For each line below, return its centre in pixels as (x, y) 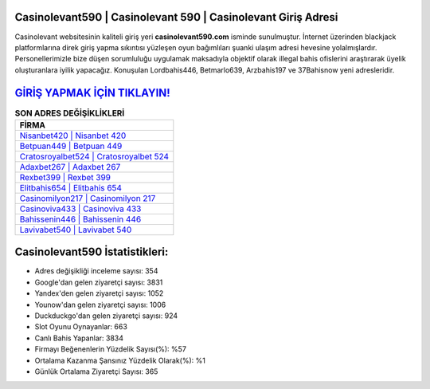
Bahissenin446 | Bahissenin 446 (80, 219)
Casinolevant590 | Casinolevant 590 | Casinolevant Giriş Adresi (176, 17)
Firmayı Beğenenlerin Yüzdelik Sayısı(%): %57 (111, 349)
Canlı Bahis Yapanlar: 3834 (79, 338)
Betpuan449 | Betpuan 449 (71, 146)
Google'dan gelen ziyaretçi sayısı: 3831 (99, 282)
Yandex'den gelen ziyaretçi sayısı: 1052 (99, 293)
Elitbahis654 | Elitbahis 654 (71, 187)
